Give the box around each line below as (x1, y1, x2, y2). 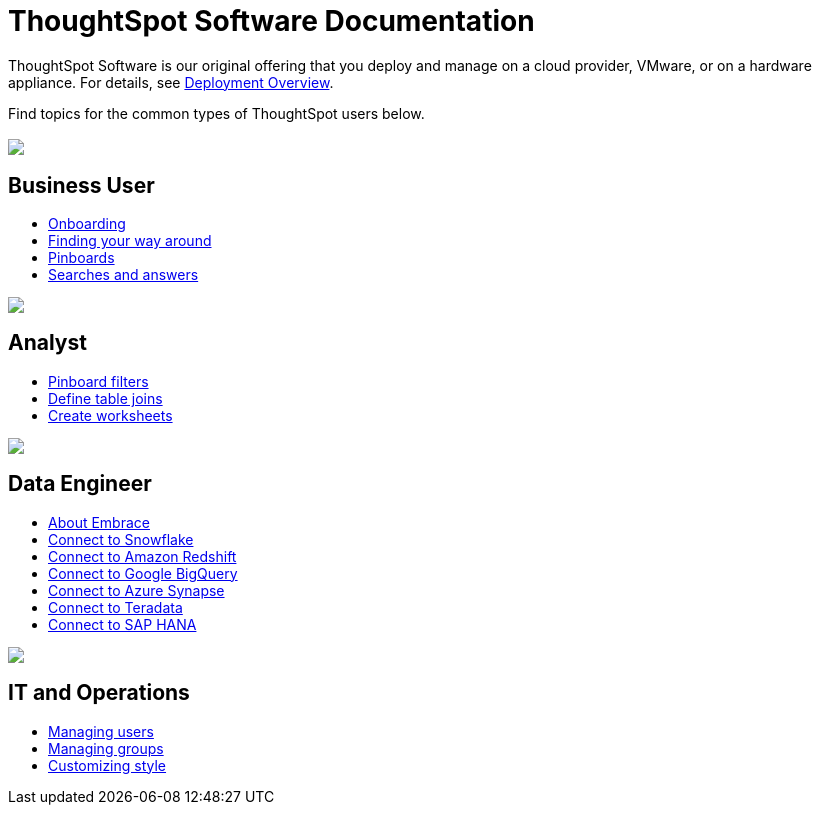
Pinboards (48, 249, 115, 267)
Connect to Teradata (48, 598, 183, 616)
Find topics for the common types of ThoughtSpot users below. (8, 104, 425, 122)
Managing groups (48, 739, 164, 757)
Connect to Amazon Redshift (48, 547, 237, 565)
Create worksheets (48, 406, 173, 424)
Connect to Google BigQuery (48, 564, 238, 582)
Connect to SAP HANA (48, 615, 197, 633)
